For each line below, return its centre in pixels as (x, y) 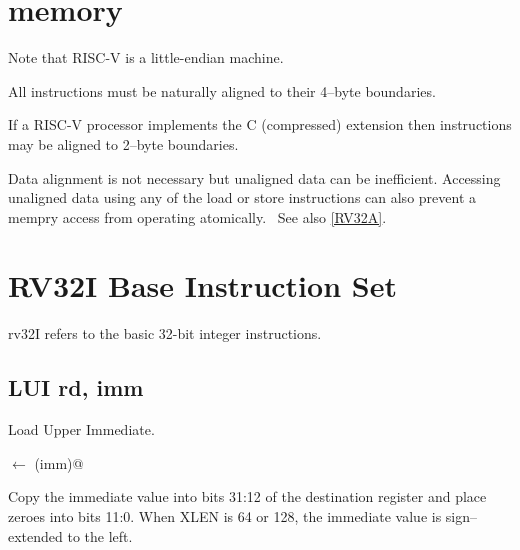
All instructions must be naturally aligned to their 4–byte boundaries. (222, 90)
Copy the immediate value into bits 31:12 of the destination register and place (247, 496)
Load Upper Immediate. (81, 429)
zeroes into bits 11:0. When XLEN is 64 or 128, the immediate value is (225, 515)
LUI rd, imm (76, 387)
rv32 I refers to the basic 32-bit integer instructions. (165, 333)
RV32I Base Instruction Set (202, 285)
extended (35, 535)
